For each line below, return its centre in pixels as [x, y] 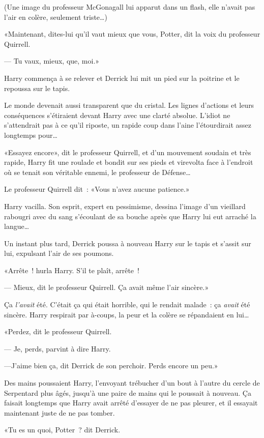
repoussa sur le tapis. [37, 88]
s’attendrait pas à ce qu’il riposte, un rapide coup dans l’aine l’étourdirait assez [128, 125]
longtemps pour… [31, 135]
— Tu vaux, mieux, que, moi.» [52, 61]
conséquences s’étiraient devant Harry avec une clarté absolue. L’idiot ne [117, 115]
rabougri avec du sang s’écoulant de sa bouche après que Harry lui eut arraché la [130, 216]
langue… [17, 226]
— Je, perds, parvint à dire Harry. [57, 348]
